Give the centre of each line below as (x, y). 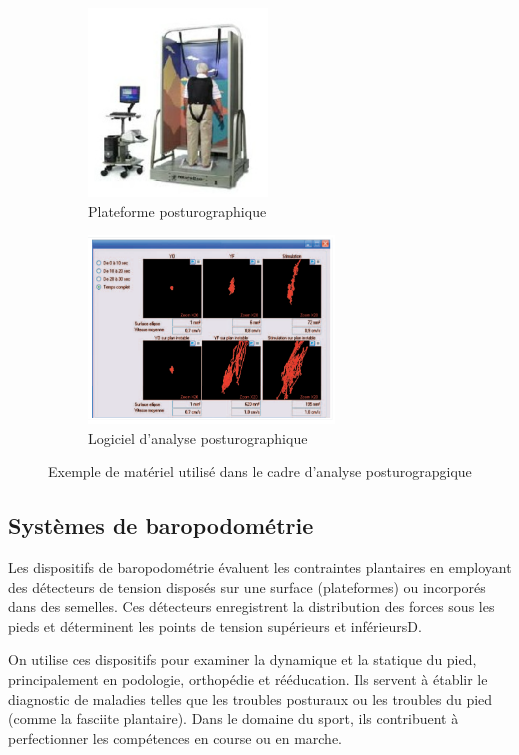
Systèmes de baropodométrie (161, 525)
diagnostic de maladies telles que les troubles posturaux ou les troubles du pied (250, 698)
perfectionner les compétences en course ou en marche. (175, 737)
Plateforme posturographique (177, 210)
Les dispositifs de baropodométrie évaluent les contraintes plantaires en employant (260, 567)
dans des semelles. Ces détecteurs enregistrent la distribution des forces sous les (251, 606)
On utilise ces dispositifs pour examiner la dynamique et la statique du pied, (242, 659)
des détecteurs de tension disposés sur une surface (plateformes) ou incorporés (247, 586)
